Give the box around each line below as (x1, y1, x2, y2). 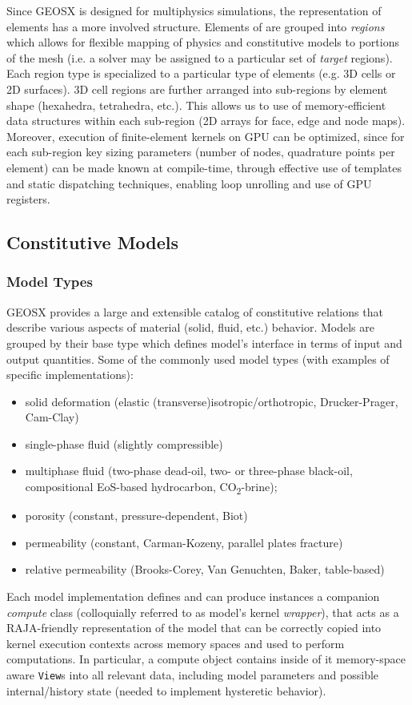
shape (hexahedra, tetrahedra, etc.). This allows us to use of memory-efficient (6, 96, 386, 113)
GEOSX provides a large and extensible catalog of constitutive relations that (6, 303, 383, 320)
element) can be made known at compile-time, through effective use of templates (6, 159, 402, 175)
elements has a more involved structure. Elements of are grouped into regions (6, 18, 385, 34)
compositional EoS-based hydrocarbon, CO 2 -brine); (25, 478, 278, 497)
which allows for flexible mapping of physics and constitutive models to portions (6, 34, 399, 50)
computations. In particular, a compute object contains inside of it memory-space (6, 651, 406, 667)
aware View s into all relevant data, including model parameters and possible (6, 666, 379, 683)
